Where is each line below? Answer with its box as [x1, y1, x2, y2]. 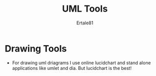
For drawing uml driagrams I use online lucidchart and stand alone [12, 59, 151, 66]
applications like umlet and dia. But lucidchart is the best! [12, 65, 132, 71]
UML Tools [62, 3, 108, 15]
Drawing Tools [5, 43, 67, 54]
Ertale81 [76, 20, 93, 26]
